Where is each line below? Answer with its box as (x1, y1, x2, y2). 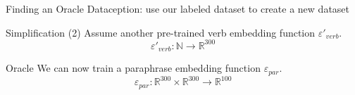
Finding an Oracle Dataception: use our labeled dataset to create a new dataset (6, 1, 350, 15)
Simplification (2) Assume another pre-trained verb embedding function (6, 25, 316, 39)
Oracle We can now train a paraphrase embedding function (6, 61, 261, 75)
